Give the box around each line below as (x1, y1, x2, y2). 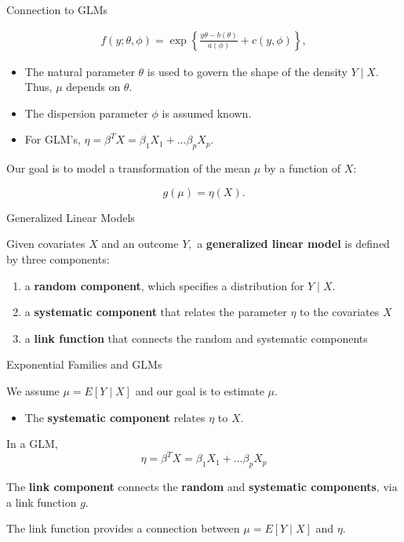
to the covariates (300, 304, 380, 320)
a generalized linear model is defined (197, 235, 390, 252)
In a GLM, (6, 435, 58, 452)
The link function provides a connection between (6, 520, 240, 537)
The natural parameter (24, 63, 135, 79)
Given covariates (6, 235, 86, 252)
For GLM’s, (24, 131, 81, 147)
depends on (66, 78, 121, 95)
